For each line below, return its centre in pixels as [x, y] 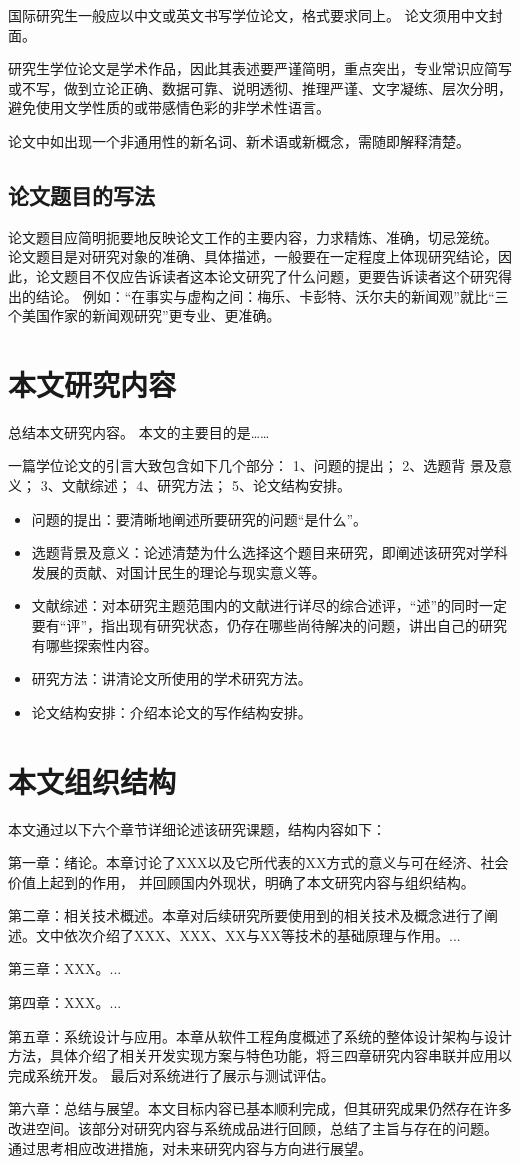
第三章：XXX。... [65, 968]
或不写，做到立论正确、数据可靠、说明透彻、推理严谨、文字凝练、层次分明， [260, 87]
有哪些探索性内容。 [94, 644]
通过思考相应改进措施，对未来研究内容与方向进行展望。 [190, 1147]
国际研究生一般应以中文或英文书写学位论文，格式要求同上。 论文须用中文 [248, 15]
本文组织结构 [92, 780]
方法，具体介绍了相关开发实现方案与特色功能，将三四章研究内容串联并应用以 [260, 1055]
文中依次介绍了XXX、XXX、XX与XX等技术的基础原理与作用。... [248, 934]
